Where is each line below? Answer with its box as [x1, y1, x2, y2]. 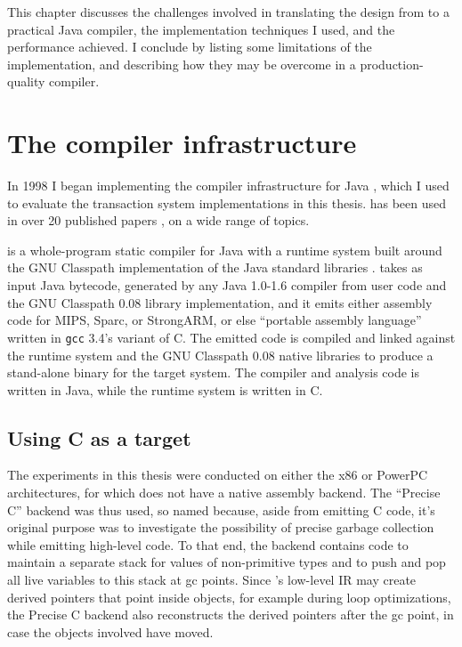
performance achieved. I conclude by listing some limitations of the [7, 37, 372, 56]
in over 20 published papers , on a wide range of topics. [7, 211, 310, 230]
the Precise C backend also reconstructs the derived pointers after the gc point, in [7, 605, 454, 624]
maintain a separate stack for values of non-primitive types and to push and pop [7, 553, 446, 571]
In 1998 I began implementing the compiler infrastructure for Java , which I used [7, 176, 450, 195]
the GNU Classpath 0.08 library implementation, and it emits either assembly [7, 293, 433, 311]
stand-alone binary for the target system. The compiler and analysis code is [7, 363, 419, 382]
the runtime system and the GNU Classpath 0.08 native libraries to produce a [7, 345, 434, 364]
